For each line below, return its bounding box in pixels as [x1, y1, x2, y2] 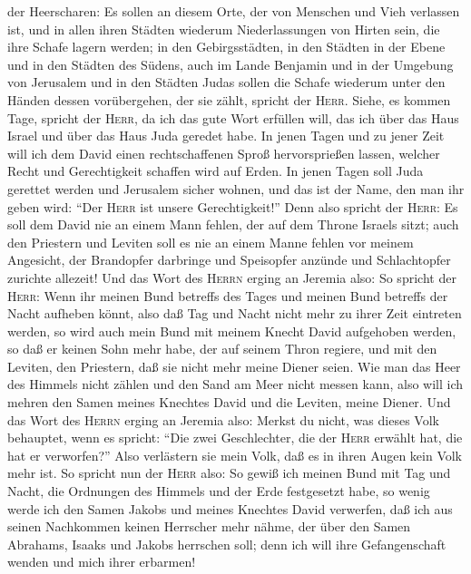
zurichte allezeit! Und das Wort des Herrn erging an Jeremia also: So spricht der [7, 268, 456, 287]
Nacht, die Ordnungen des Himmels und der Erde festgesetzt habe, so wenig [7, 482, 430, 501]
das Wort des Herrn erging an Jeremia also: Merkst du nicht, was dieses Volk [7, 410, 439, 429]
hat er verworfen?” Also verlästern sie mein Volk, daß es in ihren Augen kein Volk [7, 445, 463, 464]
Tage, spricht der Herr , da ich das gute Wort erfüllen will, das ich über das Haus [7, 108, 459, 127]
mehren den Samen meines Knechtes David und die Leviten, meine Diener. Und [7, 393, 451, 412]
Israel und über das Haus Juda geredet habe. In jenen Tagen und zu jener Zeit [7, 126, 445, 145]
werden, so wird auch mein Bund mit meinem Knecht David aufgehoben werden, [7, 321, 456, 340]
